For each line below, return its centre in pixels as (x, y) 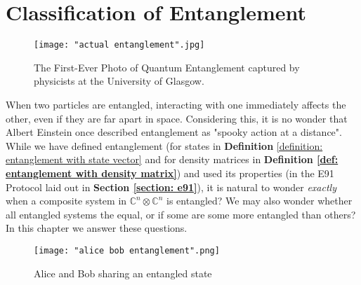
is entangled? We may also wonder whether (260, 201)
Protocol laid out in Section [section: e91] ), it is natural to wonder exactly (171, 187)
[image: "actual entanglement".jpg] (119, 45)
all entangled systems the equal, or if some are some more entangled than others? (181, 214)
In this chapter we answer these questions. (97, 228)
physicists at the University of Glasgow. (119, 81)
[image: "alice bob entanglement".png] (127, 250)
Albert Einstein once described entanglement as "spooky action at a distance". (174, 132)
